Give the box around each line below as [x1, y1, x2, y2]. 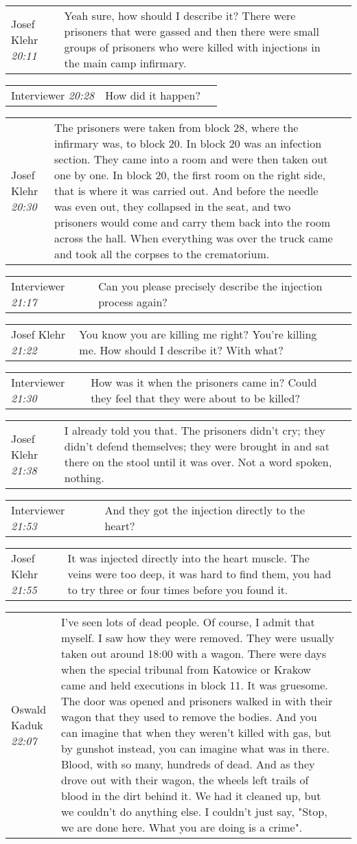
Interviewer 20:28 [11, 87, 95, 103]
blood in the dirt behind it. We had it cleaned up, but [61, 788, 321, 803]
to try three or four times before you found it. [67, 582, 288, 597]
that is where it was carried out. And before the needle [54, 183, 319, 198]
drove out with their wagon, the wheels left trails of [61, 772, 309, 788]
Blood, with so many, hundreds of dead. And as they [61, 756, 315, 772]
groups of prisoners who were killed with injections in [64, 39, 321, 55]
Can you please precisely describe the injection [98, 278, 323, 294]
